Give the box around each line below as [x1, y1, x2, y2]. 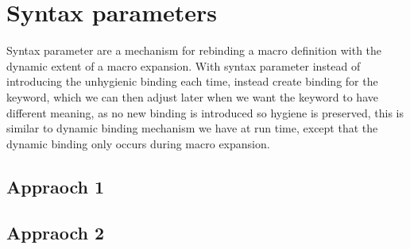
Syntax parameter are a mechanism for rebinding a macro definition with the [6, 42, 382, 59]
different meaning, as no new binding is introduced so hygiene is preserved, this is [6, 104, 404, 121]
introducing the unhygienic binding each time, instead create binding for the [6, 73, 378, 90]
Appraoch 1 [6, 174, 105, 198]
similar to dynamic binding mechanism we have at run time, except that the [6, 120, 378, 136]
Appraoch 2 [6, 220, 105, 245]
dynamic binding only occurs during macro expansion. [6, 135, 270, 151]
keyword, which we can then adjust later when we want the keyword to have [6, 88, 378, 105]
